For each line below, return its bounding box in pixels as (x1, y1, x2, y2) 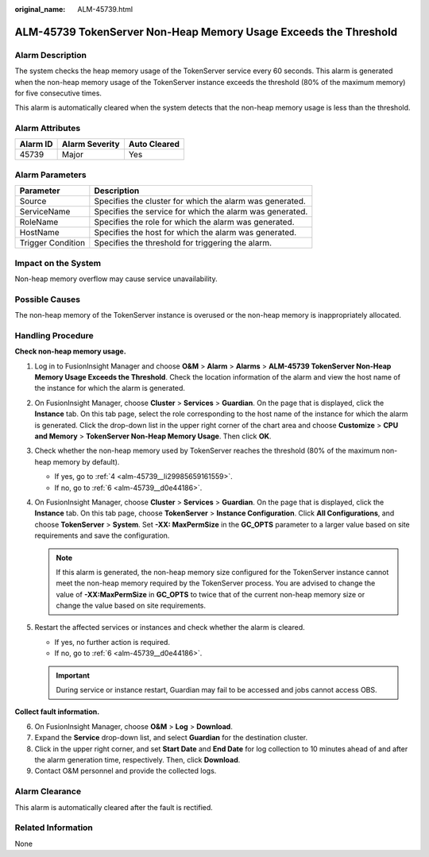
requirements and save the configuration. (34, 531, 170, 540)
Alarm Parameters (14, 169, 87, 180)
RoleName (19, 217, 59, 228)
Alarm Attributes (14, 123, 81, 134)
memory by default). (52, 457, 120, 466)
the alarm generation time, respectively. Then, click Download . (34, 755, 241, 764)
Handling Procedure (14, 330, 95, 341)
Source (19, 195, 47, 207)
